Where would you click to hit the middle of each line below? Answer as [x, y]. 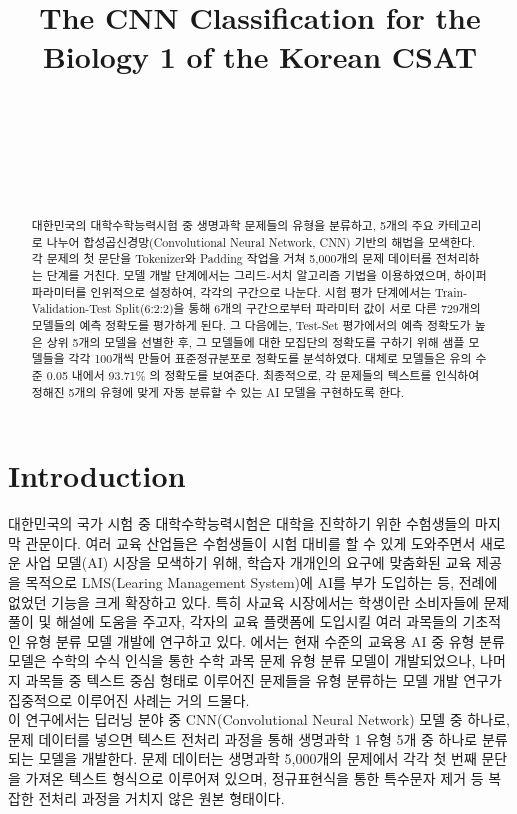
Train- [451, 291]
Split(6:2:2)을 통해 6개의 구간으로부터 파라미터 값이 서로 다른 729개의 [298, 308]
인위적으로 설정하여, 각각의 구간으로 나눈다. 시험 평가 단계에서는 [261, 291]
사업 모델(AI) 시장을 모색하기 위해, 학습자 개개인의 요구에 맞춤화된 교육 [248, 562]
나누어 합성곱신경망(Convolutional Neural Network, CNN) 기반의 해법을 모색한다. [261, 241]
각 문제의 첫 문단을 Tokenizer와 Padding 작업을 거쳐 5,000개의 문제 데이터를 [231, 258]
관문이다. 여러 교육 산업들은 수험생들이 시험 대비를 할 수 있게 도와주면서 [250, 542]
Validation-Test [71, 308]
